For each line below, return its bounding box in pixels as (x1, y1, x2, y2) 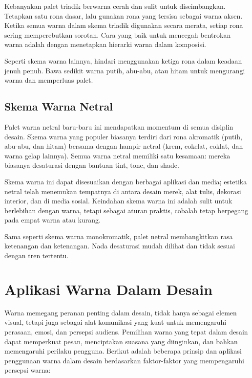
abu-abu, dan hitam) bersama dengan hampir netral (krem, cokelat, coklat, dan (4, 141, 243, 151)
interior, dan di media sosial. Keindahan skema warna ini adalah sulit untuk (4, 196, 232, 206)
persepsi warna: (4, 365, 51, 375)
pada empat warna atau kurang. (4, 215, 101, 225)
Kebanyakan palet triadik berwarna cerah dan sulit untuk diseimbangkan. (4, 1, 226, 11)
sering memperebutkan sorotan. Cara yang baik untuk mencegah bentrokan (4, 29, 231, 40)
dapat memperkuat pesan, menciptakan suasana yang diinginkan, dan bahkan (4, 336, 238, 346)
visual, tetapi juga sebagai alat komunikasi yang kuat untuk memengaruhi (4, 317, 227, 327)
